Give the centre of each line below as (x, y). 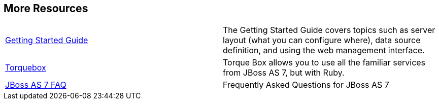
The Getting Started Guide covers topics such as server (329, 30)
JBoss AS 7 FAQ (36, 85)
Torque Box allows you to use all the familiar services (324, 63)
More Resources (46, 8)
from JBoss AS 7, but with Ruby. (284, 73)
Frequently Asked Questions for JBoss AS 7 (306, 85)
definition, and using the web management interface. (324, 50)
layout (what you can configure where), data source (322, 40)
